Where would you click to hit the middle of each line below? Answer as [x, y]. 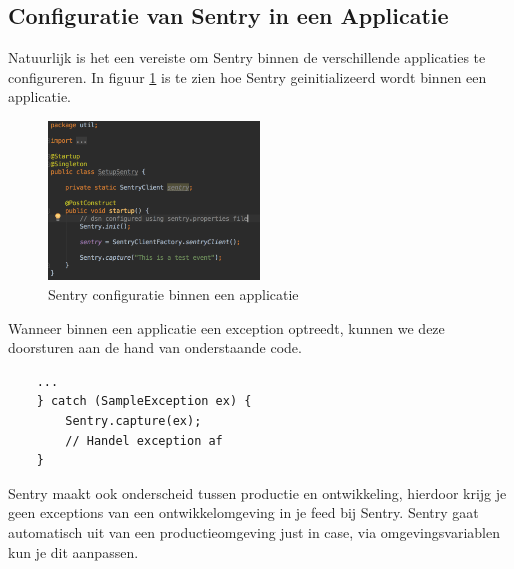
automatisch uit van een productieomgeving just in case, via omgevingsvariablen [254, 531]
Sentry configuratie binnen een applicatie [173, 293]
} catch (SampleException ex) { [144, 401]
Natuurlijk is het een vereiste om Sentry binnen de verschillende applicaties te [247, 57]
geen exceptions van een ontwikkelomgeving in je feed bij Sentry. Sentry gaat [243, 512]
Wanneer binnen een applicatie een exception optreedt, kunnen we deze [226, 327]
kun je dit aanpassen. [73, 551]
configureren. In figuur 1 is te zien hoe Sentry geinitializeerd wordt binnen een [247, 76]
